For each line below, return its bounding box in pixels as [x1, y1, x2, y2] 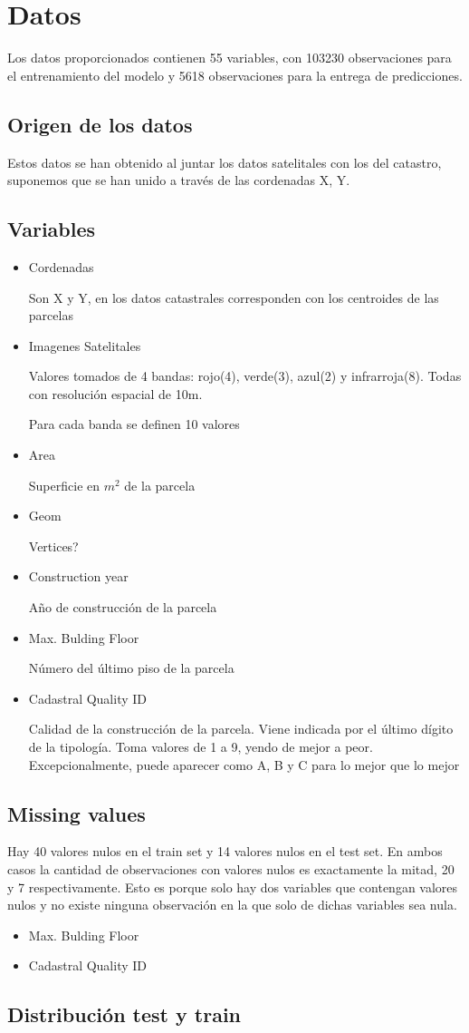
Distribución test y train [7, 1000, 242, 1028]
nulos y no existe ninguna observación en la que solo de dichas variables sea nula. [7, 895, 457, 914]
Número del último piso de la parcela [28, 658, 234, 677]
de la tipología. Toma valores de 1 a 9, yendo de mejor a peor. [28, 737, 373, 755]
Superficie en [28, 475, 100, 494]
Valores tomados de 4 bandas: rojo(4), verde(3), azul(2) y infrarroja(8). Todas [28, 366, 462, 385]
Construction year [28, 567, 129, 586]
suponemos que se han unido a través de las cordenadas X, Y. [7, 171, 350, 190]
